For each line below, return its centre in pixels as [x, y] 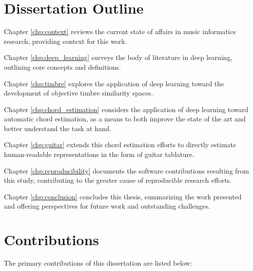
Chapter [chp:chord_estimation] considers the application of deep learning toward [126, 109]
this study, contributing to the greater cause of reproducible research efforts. [118, 180]
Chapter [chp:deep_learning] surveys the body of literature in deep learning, [118, 57]
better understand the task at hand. [58, 128]
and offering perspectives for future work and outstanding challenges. [107, 206]
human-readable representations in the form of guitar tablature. [99, 154]
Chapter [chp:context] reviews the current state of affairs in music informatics [120, 31]
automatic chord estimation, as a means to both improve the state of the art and [125, 119]
